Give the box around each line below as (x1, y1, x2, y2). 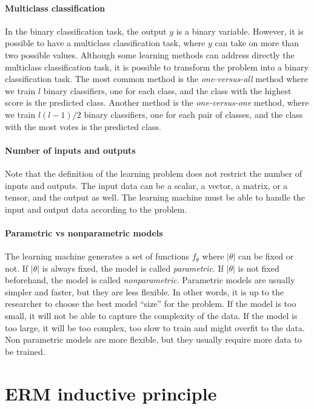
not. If (5, 261, 28, 274)
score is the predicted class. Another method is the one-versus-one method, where (5, 96, 309, 109)
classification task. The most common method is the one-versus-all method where (5, 72, 308, 85)
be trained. (5, 345, 45, 357)
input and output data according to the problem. (5, 202, 187, 215)
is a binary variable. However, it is (176, 24, 304, 37)
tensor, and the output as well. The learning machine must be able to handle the (5, 191, 305, 204)
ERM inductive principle (5, 380, 217, 405)
